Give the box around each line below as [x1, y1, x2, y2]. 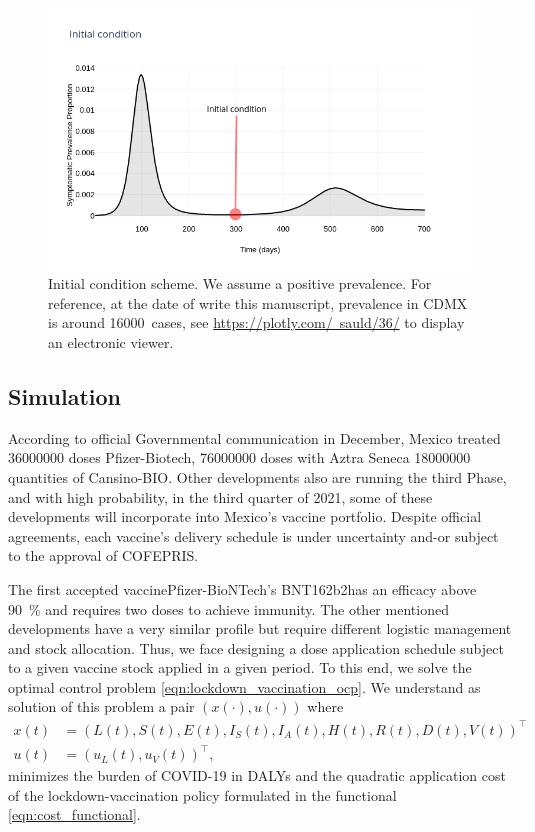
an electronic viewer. [48, 331, 174, 352]
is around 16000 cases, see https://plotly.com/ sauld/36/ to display [48, 312, 465, 333]
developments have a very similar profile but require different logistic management [8, 618, 512, 639]
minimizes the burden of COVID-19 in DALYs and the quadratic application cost [8, 765, 506, 786]
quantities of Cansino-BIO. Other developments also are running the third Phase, [8, 466, 507, 487]
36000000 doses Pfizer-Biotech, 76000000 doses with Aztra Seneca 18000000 [8, 447, 471, 468]
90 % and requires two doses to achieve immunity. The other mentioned [8, 598, 449, 619]
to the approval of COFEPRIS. [8, 545, 199, 566]
